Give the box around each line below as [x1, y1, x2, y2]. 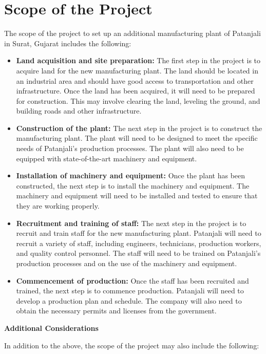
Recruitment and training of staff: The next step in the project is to [16, 217, 246, 228]
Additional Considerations [4, 322, 99, 333]
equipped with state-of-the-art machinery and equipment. [16, 153, 197, 163]
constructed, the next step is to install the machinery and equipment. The [16, 180, 250, 191]
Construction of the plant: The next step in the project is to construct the [16, 122, 262, 133]
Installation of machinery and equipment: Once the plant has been [16, 170, 245, 181]
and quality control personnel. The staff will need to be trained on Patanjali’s [16, 248, 261, 258]
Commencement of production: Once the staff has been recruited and [16, 275, 249, 286]
